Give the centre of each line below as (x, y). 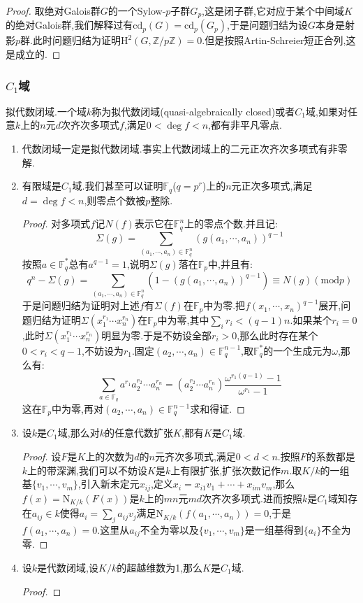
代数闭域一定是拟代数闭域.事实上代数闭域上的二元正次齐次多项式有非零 (185, 149)
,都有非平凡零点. (245, 125)
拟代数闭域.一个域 (46, 111)
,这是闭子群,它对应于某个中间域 (273, 10)
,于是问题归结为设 (267, 25)
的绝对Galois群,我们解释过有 (69, 25)
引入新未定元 (110, 484)
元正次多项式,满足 (272, 186)
